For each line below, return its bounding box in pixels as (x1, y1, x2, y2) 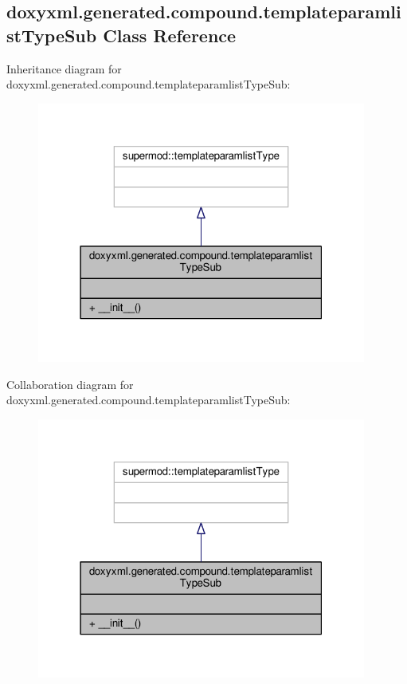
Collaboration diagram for (6, 375, 134, 392)
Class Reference (103, 22, 237, 47)
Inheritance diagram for (6, 60, 122, 77)
